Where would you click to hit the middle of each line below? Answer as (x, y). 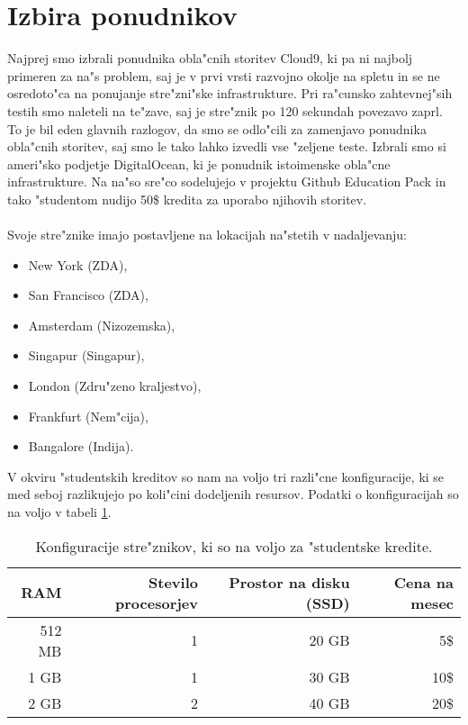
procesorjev (157, 603)
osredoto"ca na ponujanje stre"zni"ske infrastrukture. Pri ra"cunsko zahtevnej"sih (230, 93)
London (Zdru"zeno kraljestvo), (115, 386)
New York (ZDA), (78, 264)
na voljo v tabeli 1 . (59, 512)
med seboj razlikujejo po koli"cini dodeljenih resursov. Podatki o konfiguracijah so (233, 494)
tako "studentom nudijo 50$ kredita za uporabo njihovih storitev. (187, 199)
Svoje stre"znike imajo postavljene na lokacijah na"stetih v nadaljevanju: (207, 235)
